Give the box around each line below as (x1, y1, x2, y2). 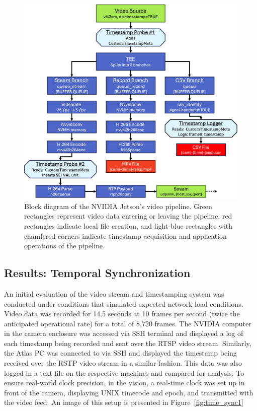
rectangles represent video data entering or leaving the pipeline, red (24, 211, 232, 221)
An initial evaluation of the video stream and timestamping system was (4, 288, 224, 299)
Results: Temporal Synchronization (4, 265, 191, 281)
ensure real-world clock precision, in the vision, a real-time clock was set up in (4, 377, 245, 388)
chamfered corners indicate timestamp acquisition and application (24, 230, 227, 241)
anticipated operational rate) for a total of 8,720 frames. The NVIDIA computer (4, 318, 251, 328)
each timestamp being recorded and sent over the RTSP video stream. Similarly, (4, 337, 251, 348)
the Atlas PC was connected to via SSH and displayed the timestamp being (4, 348, 237, 358)
